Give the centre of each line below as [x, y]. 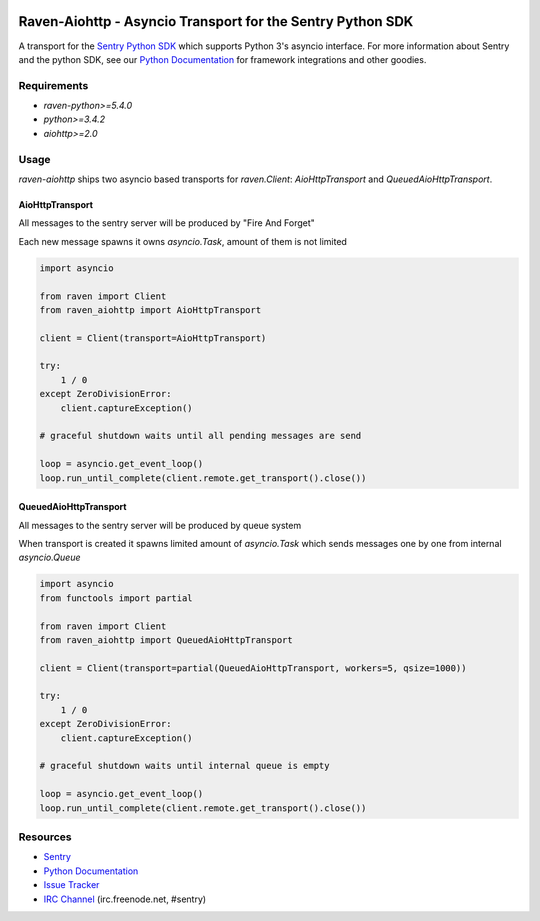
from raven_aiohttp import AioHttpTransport [150, 309]
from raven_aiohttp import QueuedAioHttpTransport [166, 639]
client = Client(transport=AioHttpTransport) [153, 338]
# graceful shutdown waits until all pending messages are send [200, 436]
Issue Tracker [71, 885]
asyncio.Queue [49, 557]
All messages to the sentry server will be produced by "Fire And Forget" [166, 223]
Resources [45, 837]
